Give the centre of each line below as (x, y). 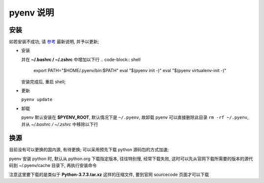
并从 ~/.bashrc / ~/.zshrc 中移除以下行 (60, 124)
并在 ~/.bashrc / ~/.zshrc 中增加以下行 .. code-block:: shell (81, 59)
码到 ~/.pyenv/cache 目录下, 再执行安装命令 (53, 165)
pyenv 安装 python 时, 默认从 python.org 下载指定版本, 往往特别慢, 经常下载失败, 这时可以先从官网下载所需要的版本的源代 (131, 159)
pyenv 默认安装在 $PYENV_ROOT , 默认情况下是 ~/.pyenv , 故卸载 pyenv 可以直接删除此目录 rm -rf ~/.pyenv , (135, 117)
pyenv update (37, 100)
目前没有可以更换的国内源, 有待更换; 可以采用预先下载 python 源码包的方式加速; (89, 150)
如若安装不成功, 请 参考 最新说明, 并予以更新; (54, 42)
